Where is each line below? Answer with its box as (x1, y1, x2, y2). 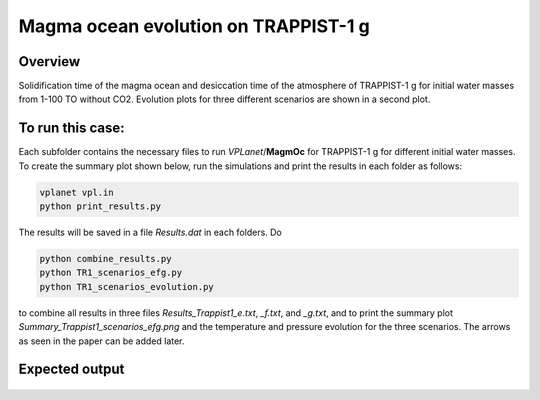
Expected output (18, 361, 125, 378)
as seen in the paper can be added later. (18, 335, 185, 347)
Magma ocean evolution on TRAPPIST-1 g (18, 15, 370, 37)
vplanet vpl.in (39, 186, 114, 198)
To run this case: (18, 120, 125, 137)
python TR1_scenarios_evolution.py (39, 281, 214, 292)
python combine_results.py (39, 253, 172, 265)
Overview (18, 53, 81, 70)
